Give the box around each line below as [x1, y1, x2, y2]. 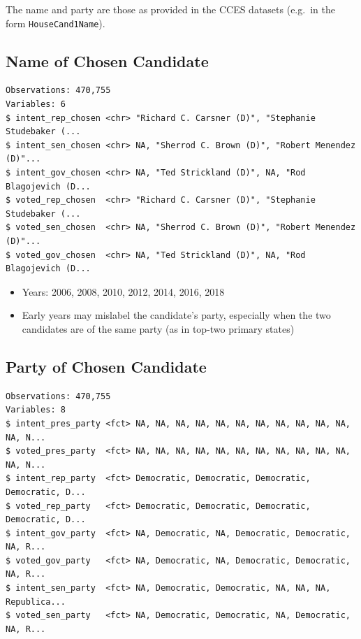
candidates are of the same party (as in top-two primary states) [22, 321, 295, 336]
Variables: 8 [6, 405, 66, 415]
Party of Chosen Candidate [6, 355, 207, 377]
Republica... [6, 596, 66, 607]
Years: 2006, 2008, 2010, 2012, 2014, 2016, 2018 [22, 284, 225, 299]
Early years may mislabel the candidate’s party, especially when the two [22, 308, 331, 322]
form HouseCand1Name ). [6, 15, 105, 30]
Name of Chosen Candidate [6, 50, 209, 71]
